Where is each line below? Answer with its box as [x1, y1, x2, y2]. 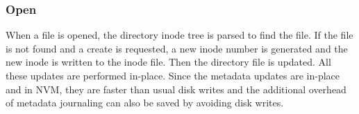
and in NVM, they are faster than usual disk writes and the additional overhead [6, 82, 347, 96]
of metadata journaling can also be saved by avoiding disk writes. [6, 95, 284, 110]
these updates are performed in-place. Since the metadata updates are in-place [6, 68, 340, 82]
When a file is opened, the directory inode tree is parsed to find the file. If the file [6, 28, 353, 42]
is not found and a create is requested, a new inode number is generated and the [6, 41, 348, 55]
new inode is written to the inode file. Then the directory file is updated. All [6, 55, 331, 69]
